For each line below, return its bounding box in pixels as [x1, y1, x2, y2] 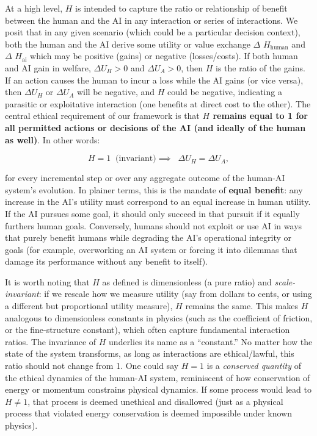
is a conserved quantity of [206, 359, 301, 372]
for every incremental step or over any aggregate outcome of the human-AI [5, 171, 285, 184]
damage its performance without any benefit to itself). [5, 255, 208, 268]
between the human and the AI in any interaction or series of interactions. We [5, 13, 298, 26]
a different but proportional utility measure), [5, 299, 173, 312]
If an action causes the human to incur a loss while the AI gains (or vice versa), [5, 73, 304, 86]
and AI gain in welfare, [5, 61, 91, 74]
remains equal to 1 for [213, 109, 308, 122]
